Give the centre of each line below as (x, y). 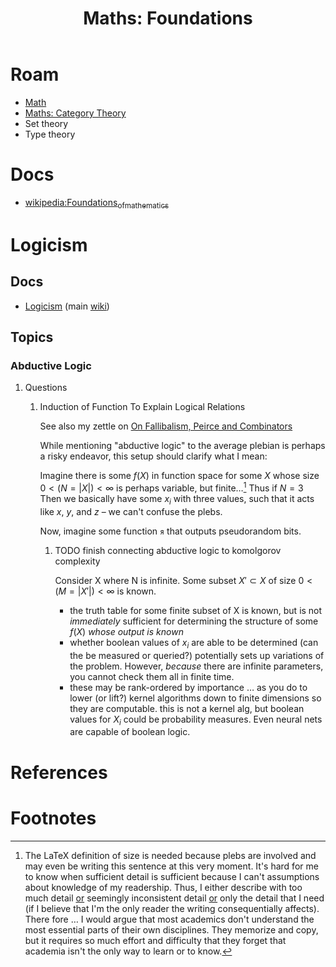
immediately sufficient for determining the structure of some (194, 621)
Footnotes (53, 818)
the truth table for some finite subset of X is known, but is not (196, 610)
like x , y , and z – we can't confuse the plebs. (131, 511)
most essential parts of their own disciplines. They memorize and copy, (171, 929)
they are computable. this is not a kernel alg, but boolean (187, 708)
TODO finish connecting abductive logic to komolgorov (168, 550)
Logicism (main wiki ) (67, 306)
